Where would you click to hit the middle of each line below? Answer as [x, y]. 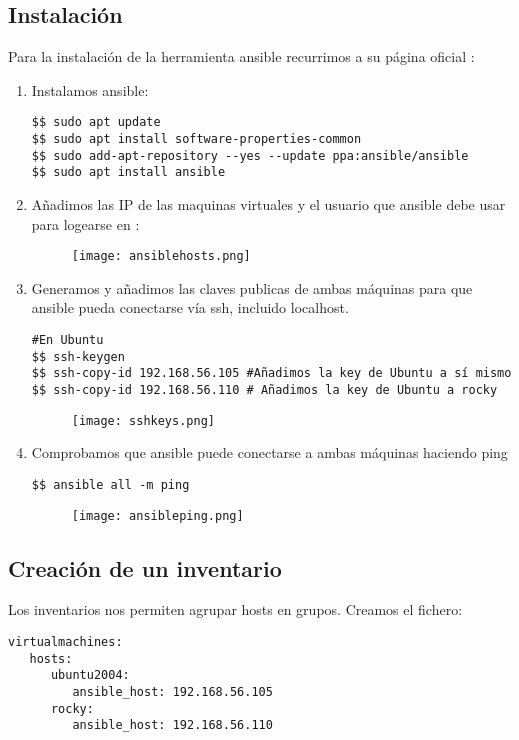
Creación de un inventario [145, 567]
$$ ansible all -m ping [110, 484]
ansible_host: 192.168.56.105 [172, 692]
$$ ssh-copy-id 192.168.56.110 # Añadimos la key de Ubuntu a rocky [264, 390]
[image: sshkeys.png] [143, 420]
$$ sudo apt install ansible [128, 172]
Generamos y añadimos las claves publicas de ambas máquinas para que [252, 287]
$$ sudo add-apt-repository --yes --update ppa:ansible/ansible [250, 155]
